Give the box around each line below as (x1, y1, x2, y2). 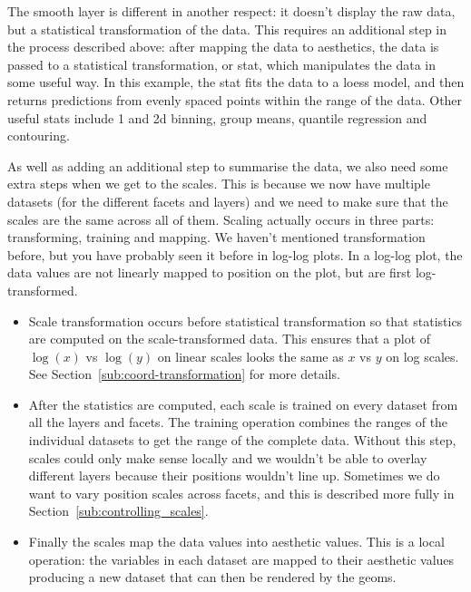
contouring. (7, 126, 70, 145)
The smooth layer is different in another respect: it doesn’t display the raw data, (7, 2, 456, 20)
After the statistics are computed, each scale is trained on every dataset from (28, 394, 458, 413)
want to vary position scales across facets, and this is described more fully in (28, 483, 455, 502)
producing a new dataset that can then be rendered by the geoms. (28, 568, 397, 587)
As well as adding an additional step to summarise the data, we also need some (7, 156, 448, 175)
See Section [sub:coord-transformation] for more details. (28, 364, 340, 383)
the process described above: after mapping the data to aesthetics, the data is (7, 37, 439, 56)
